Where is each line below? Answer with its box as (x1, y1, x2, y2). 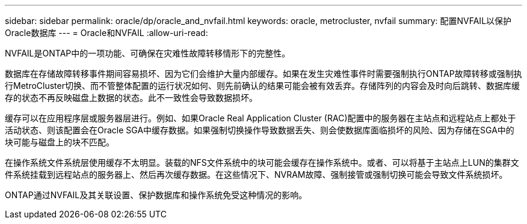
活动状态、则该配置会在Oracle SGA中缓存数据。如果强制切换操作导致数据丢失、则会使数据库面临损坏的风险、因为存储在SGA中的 (5, 125, 514, 135)
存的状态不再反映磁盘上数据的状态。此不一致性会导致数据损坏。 (5, 92, 257, 103)
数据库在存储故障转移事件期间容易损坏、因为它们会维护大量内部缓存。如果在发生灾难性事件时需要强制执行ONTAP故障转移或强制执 (5, 68, 522, 79)
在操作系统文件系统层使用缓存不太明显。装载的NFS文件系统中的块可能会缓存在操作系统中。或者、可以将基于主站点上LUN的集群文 (5, 157, 519, 168)
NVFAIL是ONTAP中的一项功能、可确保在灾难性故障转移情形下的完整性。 (5, 48, 291, 58)
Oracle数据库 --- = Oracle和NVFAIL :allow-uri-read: (5, 28, 208, 38)
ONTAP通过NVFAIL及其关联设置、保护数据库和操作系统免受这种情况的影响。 (5, 190, 307, 200)
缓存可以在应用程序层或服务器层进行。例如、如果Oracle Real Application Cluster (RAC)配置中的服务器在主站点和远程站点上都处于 (5, 113, 516, 123)
